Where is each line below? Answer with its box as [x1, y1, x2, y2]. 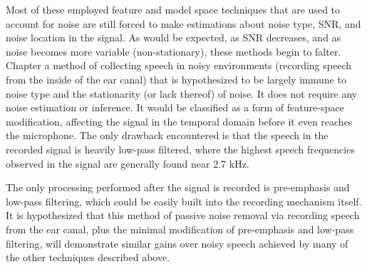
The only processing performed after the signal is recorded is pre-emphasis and [6, 180, 350, 195]
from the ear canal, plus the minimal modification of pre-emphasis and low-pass [6, 221, 354, 236]
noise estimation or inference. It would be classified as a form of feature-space [6, 100, 344, 115]
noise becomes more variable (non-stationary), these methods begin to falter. [6, 44, 341, 59]
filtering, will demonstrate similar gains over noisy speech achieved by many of [6, 235, 348, 250]
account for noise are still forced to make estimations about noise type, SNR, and [6, 16, 361, 31]
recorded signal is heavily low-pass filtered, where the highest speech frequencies [6, 141, 355, 156]
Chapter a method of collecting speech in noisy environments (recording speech [6, 58, 351, 73]
